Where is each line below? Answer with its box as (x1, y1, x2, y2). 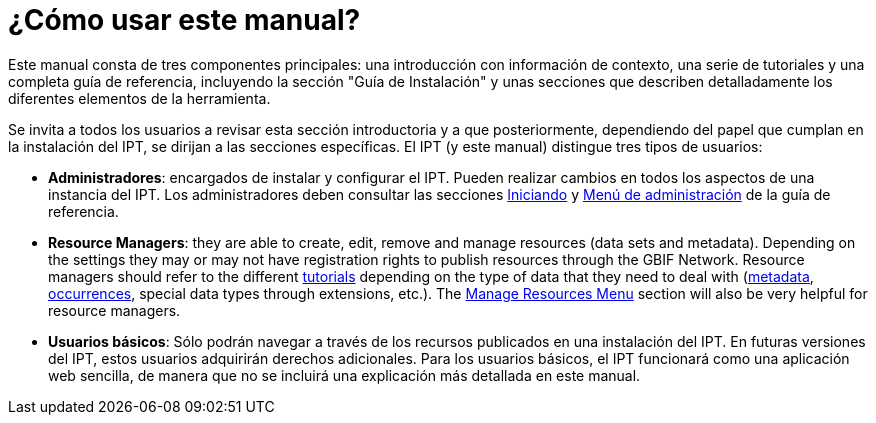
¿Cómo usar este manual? (8, 3, 361, 37)
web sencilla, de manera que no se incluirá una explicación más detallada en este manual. (48, 366, 641, 384)
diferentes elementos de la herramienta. (8, 89, 271, 107)
